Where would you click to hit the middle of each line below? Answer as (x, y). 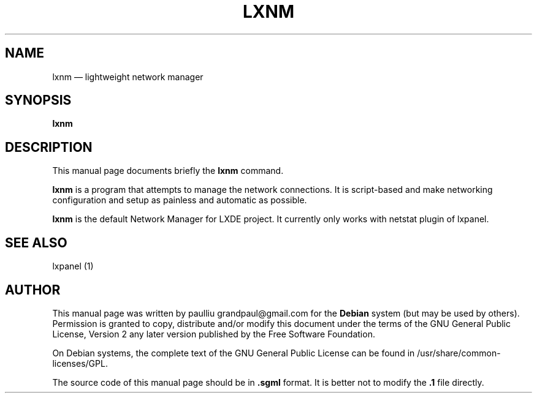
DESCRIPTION (49, 147)
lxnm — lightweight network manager (128, 77)
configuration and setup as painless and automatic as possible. (180, 200)
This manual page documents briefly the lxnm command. (168, 171)
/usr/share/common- (459, 353)
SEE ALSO (36, 242)
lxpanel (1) (73, 266)
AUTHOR (33, 290)
